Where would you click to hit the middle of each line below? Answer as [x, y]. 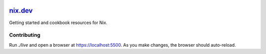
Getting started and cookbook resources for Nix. [58, 23]
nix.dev [21, 11]
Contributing [25, 35]
